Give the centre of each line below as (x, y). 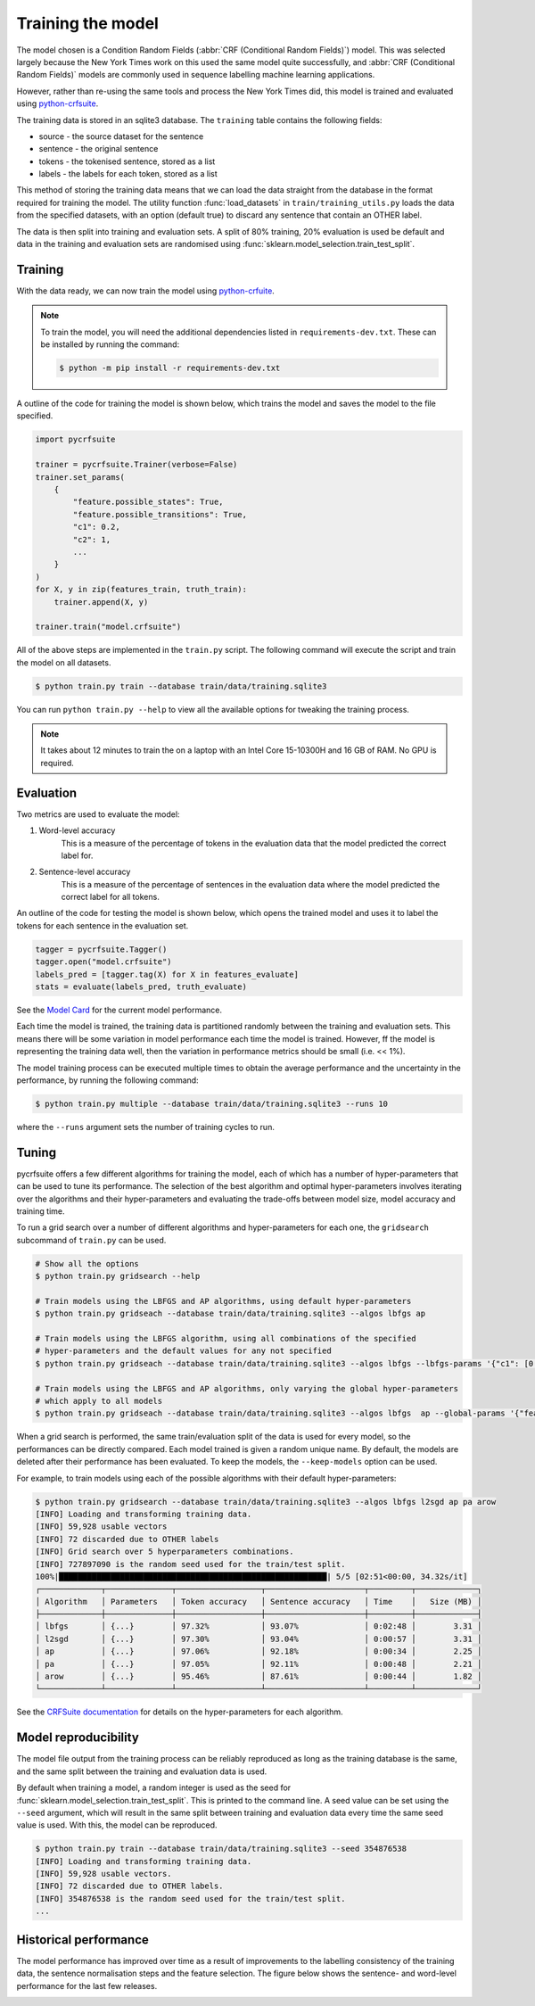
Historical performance (82, 1940)
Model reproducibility (78, 1738)
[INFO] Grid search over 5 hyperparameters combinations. (165, 1552)
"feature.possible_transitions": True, (160, 514)
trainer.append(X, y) (101, 602)
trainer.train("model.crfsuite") (108, 627)
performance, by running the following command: (108, 1080)
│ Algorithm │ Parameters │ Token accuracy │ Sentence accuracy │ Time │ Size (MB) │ (259, 1601)
